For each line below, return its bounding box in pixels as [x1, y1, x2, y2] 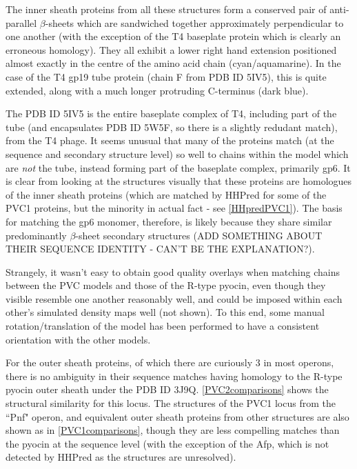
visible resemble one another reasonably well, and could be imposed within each [6, 291, 343, 306]
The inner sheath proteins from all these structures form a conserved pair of [6, 2, 327, 16]
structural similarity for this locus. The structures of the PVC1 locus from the [6, 396, 336, 410]
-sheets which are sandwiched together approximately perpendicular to [45, 15, 344, 30]
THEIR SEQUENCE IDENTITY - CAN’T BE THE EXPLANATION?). [6, 241, 315, 256]
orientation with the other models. [6, 332, 151, 346]
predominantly [6, 228, 67, 242]
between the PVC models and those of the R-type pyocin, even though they [6, 278, 326, 292]
